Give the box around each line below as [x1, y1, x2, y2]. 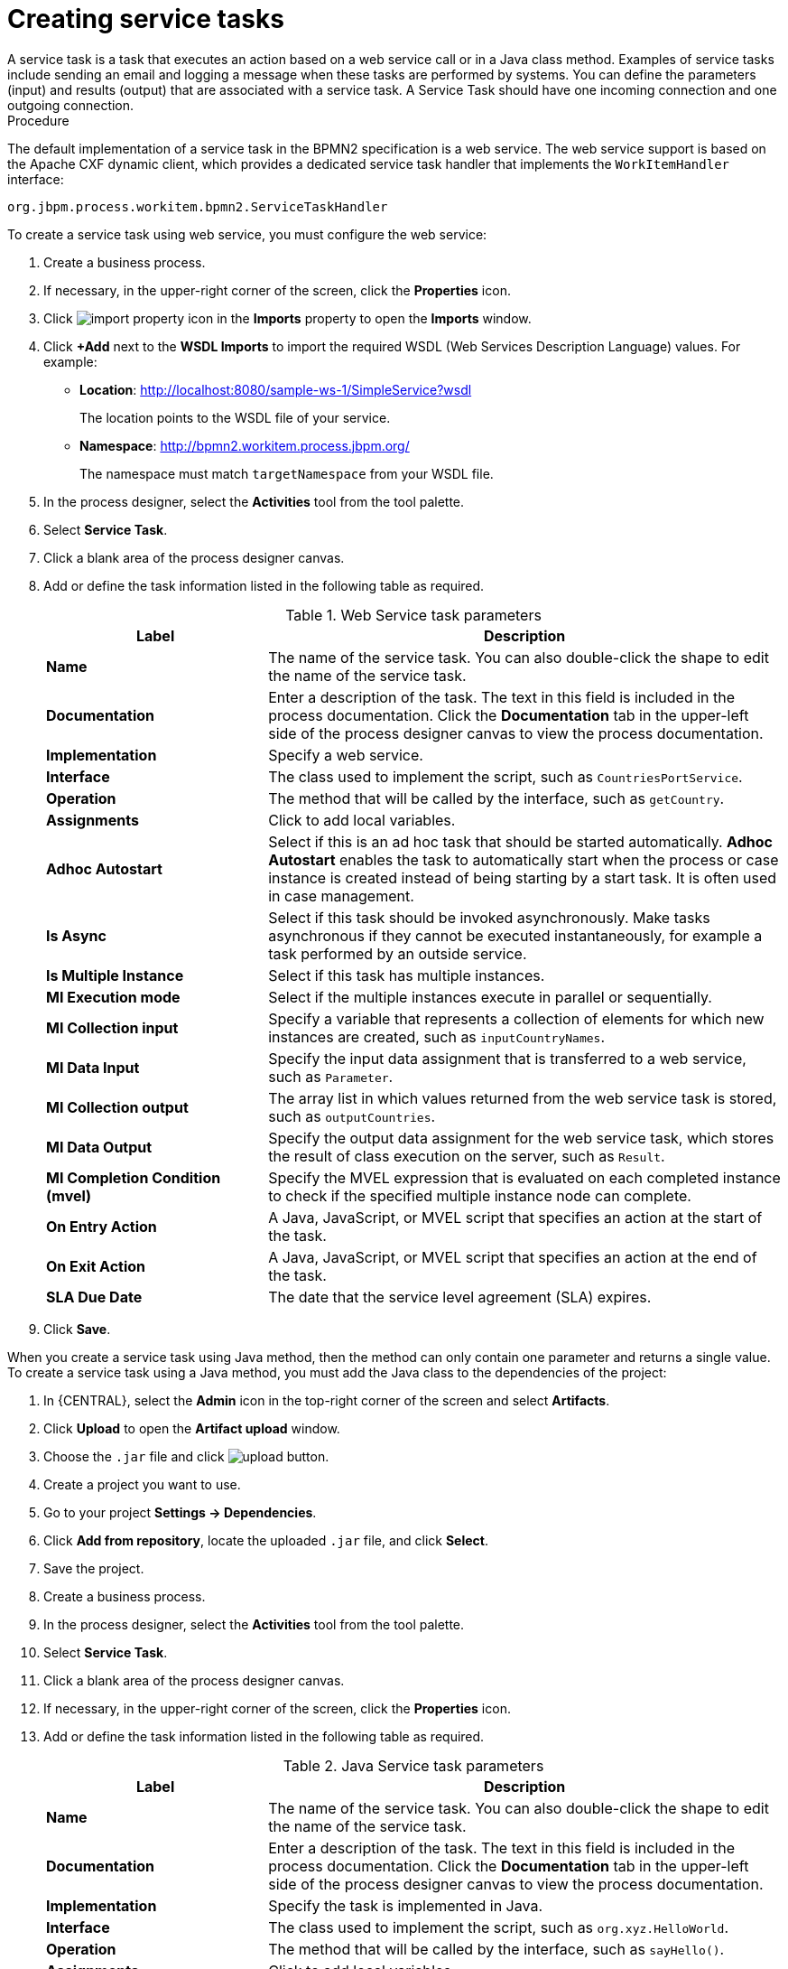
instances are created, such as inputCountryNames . [268, 1027, 605, 1046]
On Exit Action [46, 1256, 146, 1275]
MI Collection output [46, 1097, 189, 1116]
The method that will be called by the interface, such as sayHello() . [268, 1939, 725, 1958]
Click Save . [43, 1320, 111, 1337]
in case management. [268, 886, 414, 905]
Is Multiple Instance [46, 966, 184, 984]
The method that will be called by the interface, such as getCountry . [268, 789, 725, 807]
